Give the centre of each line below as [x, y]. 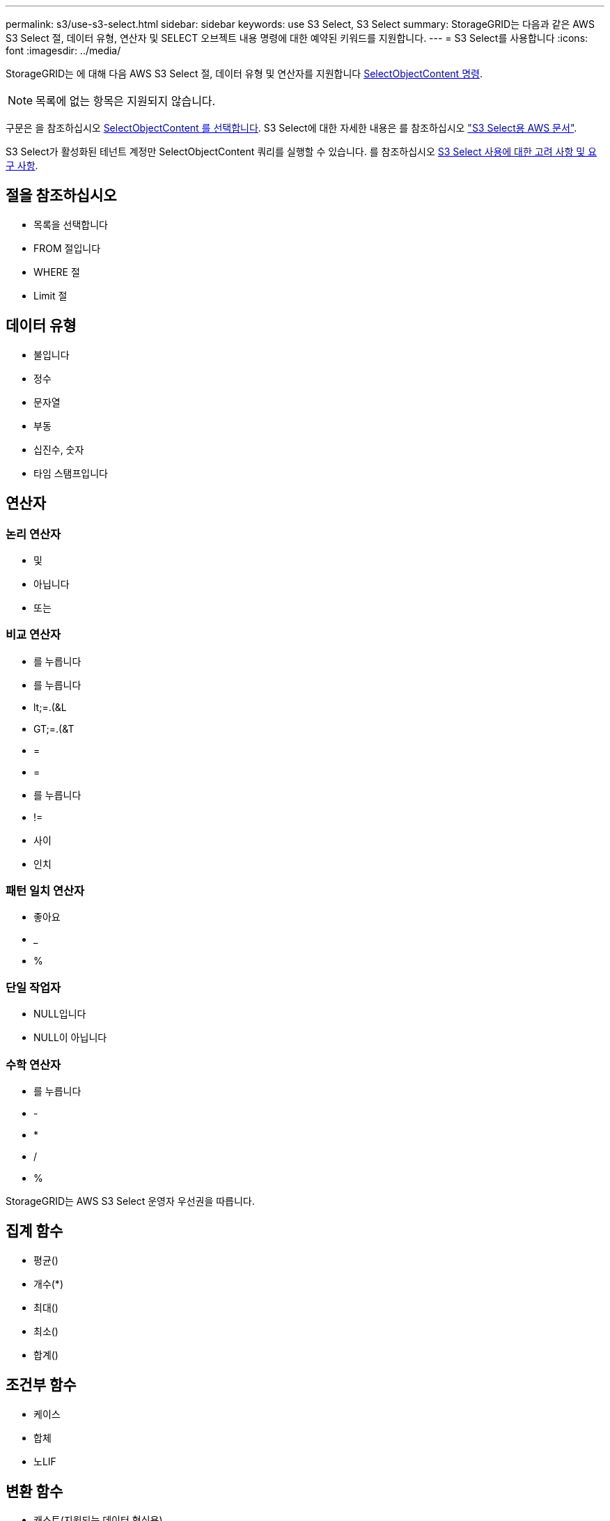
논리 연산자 [33, 534]
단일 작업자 [33, 987]
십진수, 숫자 [59, 449]
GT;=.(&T [54, 728]
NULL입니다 [60, 1014]
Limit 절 [50, 295]
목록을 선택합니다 [71, 224]
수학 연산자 [33, 1064]
